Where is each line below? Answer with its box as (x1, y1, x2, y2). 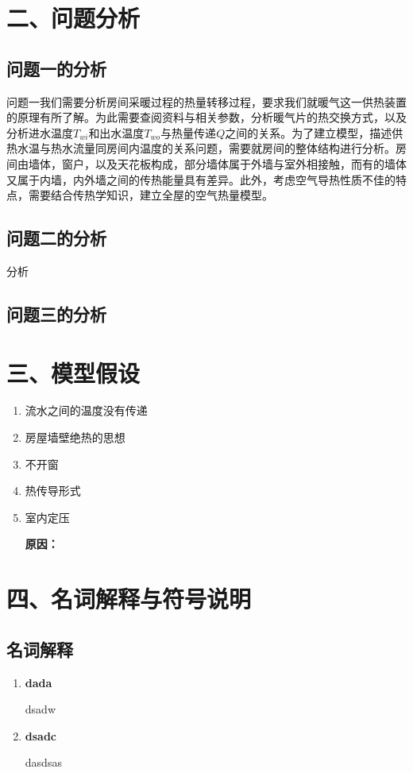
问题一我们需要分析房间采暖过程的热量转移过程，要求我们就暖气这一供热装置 (6, 93, 407, 110)
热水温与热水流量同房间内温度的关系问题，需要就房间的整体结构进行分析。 (6, 140, 396, 157)
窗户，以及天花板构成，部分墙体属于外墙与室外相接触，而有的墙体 (61, 155, 407, 172)
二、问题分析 (6, 2, 141, 34)
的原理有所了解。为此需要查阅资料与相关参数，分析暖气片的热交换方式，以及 (6, 109, 407, 126)
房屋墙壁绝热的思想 (25, 429, 125, 446)
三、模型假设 (6, 356, 141, 388)
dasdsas (25, 754, 62, 771)
